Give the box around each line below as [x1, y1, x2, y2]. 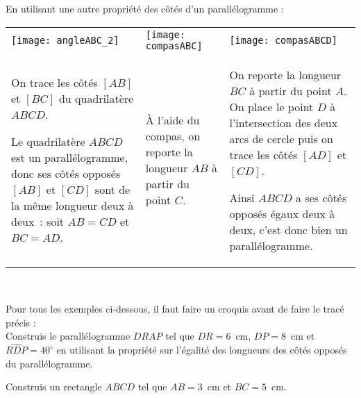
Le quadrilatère [11, 133, 85, 150]
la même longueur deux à [11, 197, 134, 214]
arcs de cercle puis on [229, 130, 334, 147]
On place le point [229, 98, 314, 115]
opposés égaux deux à [229, 205, 335, 222]
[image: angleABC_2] [11, 34, 119, 46]
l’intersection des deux [229, 114, 338, 131]
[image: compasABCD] [229, 34, 337, 46]
